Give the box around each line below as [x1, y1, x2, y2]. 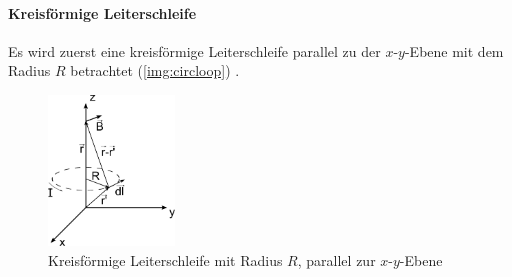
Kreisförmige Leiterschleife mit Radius [48, 249, 283, 270]
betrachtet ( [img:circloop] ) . [70, 60, 240, 81]
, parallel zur [297, 249, 376, 270]
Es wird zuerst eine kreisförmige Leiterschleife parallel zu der [8, 40, 381, 61]
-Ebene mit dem [404, 40, 504, 61]
